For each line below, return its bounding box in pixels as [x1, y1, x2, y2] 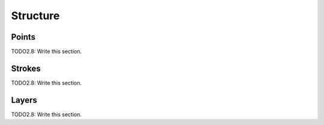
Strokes [11, 63, 41, 73]
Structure [11, 9, 60, 22]
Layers [11, 95, 37, 105]
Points [11, 32, 36, 42]
